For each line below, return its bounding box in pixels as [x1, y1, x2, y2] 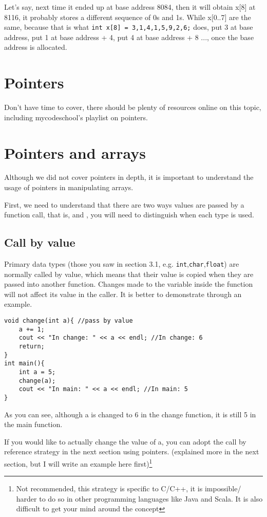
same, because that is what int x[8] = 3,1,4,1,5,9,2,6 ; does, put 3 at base [4, 22, 253, 32]
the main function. [4, 419, 63, 430]
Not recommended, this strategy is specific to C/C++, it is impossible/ [16, 483, 241, 494]
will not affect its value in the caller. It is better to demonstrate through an [4, 288, 242, 299]
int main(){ [4, 360, 45, 367]
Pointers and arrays [4, 142, 146, 163]
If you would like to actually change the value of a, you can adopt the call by [4, 436, 246, 447]
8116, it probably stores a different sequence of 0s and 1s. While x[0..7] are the [4, 11, 251, 22]
